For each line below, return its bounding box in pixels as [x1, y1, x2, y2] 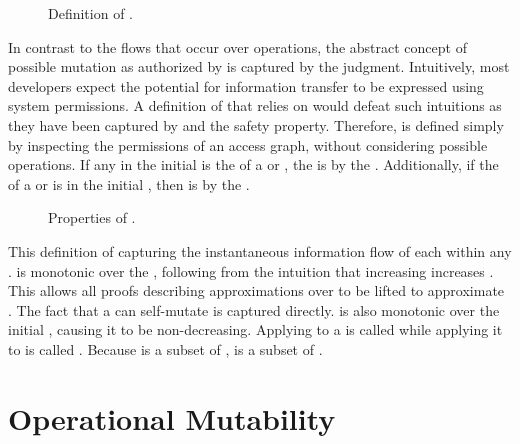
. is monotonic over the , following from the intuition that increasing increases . [8, 260, 494, 281]
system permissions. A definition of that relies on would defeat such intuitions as [8, 95, 502, 116]
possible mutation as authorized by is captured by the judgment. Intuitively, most [8, 56, 510, 77]
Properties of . [48, 207, 136, 228]
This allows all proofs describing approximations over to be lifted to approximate [8, 280, 505, 301]
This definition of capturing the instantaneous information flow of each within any [8, 240, 512, 261]
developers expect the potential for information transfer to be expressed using [8, 75, 484, 96]
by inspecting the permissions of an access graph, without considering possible [8, 134, 488, 155]
